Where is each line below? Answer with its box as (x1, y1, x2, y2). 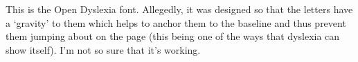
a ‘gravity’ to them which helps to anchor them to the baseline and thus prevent (6, 15, 346, 30)
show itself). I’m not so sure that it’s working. (6, 42, 201, 56)
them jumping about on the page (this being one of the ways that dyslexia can (6, 29, 340, 43)
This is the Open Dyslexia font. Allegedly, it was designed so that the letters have (6, 2, 353, 16)
